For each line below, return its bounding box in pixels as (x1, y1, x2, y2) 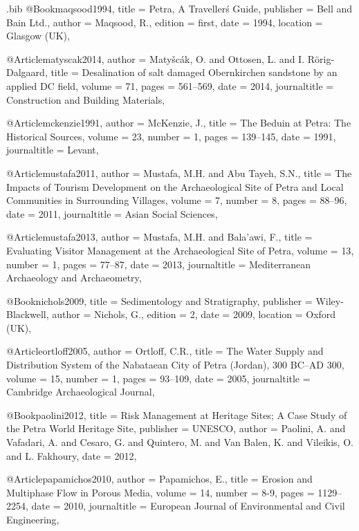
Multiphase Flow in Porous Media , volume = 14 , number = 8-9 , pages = (6, 485, 315, 499)
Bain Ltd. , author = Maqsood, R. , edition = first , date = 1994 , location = (6, 15, 323, 29)
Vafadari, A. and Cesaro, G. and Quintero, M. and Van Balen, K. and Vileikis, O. (6, 435, 353, 449)
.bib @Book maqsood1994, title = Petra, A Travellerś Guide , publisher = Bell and (6, 1, 353, 15)
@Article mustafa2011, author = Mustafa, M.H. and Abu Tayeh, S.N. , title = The (6, 165, 352, 180)
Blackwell (6, 307, 46, 322)
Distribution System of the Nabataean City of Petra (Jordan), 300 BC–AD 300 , (6, 357, 344, 372)
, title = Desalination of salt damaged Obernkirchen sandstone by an (44, 65, 338, 80)
